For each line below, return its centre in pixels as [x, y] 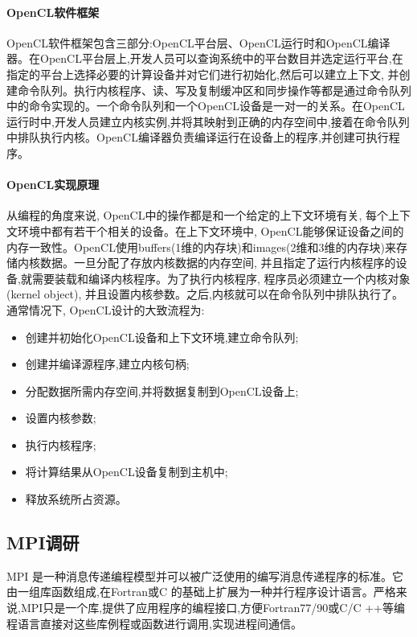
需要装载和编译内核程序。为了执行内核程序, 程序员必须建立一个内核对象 [221, 278]
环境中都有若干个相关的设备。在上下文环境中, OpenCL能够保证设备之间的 [211, 230]
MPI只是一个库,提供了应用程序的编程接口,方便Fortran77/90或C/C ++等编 [213, 608]
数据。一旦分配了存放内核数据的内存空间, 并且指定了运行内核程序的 [218, 263]
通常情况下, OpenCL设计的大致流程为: [106, 309]
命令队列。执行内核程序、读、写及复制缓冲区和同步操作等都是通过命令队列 [214, 90]
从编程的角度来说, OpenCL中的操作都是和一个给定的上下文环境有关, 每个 [198, 215]
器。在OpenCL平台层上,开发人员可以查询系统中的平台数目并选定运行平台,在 [205, 58]
